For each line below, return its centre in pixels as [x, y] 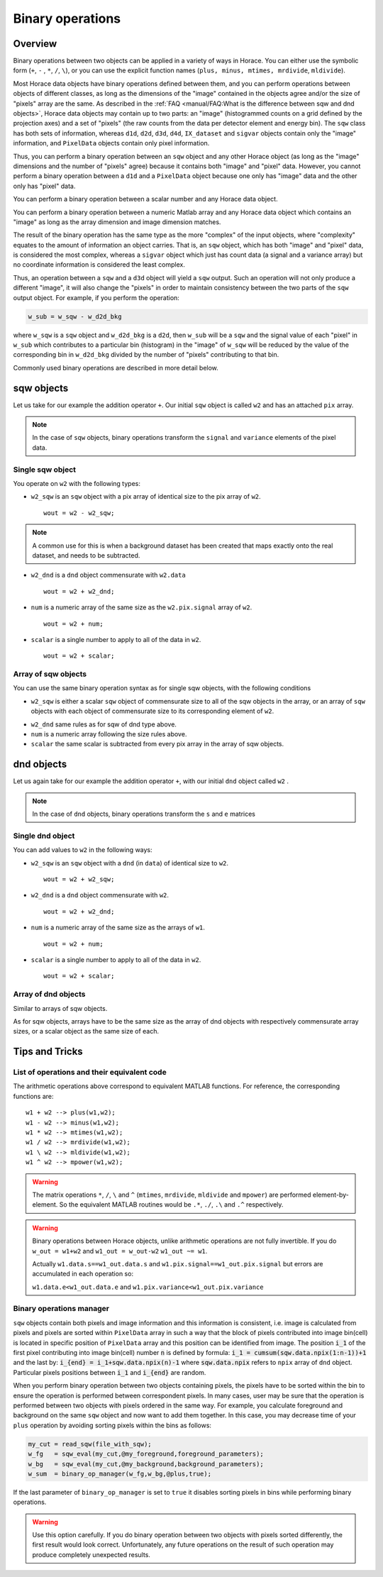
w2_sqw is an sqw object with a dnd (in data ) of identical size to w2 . [130, 863]
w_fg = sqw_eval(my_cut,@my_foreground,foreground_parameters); [146, 1454]
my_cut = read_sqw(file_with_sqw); [90, 1444]
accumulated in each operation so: [83, 1274]
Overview [35, 44]
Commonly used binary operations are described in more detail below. [116, 367]
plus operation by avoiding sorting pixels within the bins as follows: [112, 1425]
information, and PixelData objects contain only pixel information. [111, 143]
